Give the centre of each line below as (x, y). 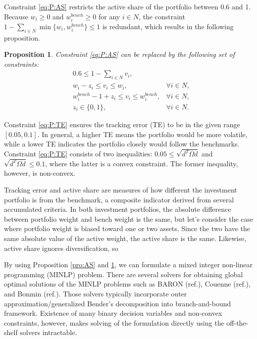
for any (109, 16)
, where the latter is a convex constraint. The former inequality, (142, 163)
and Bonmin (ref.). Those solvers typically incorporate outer (96, 293)
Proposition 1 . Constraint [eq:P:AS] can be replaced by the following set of (120, 54)
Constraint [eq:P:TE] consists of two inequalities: (78, 153)
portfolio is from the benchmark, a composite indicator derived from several (119, 199)
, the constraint (162, 16)
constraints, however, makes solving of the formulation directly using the (114, 322)
